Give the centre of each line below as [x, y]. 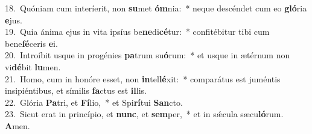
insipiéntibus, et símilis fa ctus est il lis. [76, 90]
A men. [18, 125]
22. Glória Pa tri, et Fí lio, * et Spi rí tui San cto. [94, 102]
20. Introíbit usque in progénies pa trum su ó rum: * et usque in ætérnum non [148, 55]
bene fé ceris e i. [31, 43]
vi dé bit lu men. [33, 66]
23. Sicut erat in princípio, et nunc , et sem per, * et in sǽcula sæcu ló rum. [144, 114]
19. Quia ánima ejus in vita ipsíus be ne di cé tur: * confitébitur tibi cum [137, 32]
